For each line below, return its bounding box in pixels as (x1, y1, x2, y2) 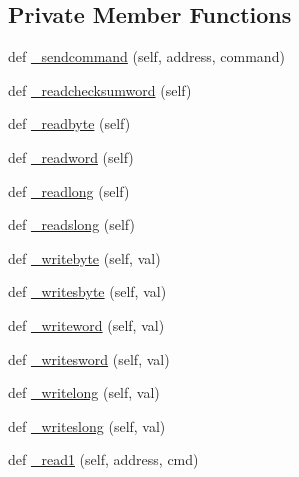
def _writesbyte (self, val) (8, 281, 167, 302)
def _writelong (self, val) (8, 382, 160, 403)
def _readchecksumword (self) (8, 79, 192, 100)
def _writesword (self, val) (8, 348, 170, 369)
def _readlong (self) (8, 180, 130, 201)
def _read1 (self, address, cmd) (8, 449, 199, 470)
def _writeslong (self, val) (8, 415, 166, 436)
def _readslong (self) (8, 214, 135, 235)
